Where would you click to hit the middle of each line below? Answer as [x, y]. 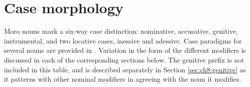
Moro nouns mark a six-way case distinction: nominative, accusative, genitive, [121, 31]
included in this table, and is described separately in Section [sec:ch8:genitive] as [125, 69]
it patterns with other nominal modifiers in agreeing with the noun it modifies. [123, 79]
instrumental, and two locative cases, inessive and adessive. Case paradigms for [123, 40]
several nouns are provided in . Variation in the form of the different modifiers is [125, 50]
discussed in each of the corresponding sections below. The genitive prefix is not [124, 59]
